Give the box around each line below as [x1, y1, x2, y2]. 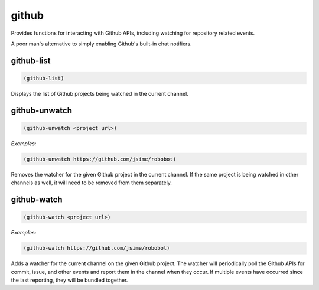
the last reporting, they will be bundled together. [11, 276, 128, 284]
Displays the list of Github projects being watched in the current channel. [11, 90, 188, 97]
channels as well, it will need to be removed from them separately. [11, 179, 172, 186]
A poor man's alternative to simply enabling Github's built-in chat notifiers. [11, 40, 192, 47]
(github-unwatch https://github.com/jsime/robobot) [23, 155, 177, 162]
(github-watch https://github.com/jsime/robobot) [23, 245, 170, 252]
